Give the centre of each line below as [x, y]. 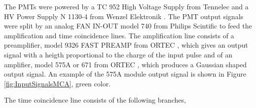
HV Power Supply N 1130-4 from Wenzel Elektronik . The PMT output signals [124, 16]
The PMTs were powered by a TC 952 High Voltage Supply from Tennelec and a [126, 6]
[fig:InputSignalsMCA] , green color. [57, 83]
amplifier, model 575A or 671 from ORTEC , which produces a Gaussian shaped [126, 64]
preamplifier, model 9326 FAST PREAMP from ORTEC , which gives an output [126, 45]
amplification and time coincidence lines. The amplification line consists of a [119, 35]
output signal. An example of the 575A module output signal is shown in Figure [125, 74]
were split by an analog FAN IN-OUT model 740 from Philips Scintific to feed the [128, 26]
